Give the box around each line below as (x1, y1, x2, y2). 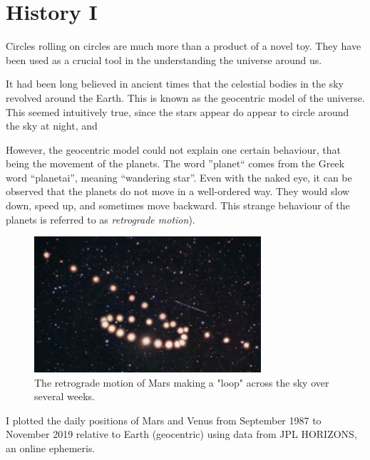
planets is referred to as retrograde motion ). (6, 211, 195, 226)
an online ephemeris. (6, 441, 96, 456)
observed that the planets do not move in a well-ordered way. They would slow (6, 184, 350, 199)
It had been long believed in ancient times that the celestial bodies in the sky (6, 76, 344, 91)
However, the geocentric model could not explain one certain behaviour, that (6, 142, 341, 157)
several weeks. (34, 389, 95, 404)
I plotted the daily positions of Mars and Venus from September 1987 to (6, 412, 322, 427)
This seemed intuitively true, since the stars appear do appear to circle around (6, 104, 349, 119)
